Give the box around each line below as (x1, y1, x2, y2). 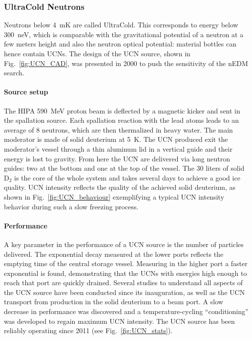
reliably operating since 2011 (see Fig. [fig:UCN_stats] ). (4, 325, 173, 336)
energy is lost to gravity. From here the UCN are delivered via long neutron (4, 153, 231, 163)
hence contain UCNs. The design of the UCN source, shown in (4, 48, 190, 58)
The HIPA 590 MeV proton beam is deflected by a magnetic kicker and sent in (4, 105, 240, 115)
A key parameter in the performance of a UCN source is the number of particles (4, 239, 244, 249)
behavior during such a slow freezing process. (4, 201, 139, 211)
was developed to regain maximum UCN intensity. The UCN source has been (4, 316, 235, 326)
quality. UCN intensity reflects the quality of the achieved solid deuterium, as (4, 182, 236, 192)
